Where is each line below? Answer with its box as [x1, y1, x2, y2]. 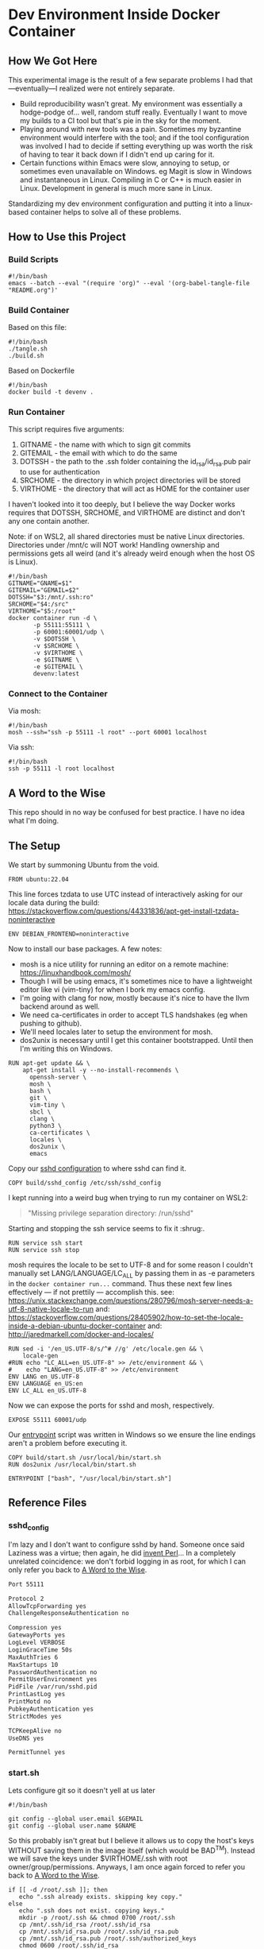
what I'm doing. [8, 816, 59, 826]
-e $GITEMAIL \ [33, 663, 83, 671]
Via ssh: [8, 742, 34, 752]
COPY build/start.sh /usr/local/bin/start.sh [8, 1453, 161, 1462]
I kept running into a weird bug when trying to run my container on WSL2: [8, 1193, 248, 1202]
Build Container [8, 304, 70, 316]
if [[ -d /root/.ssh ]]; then [8, 1886, 109, 1894]
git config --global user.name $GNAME [8, 1822, 136, 1830]
